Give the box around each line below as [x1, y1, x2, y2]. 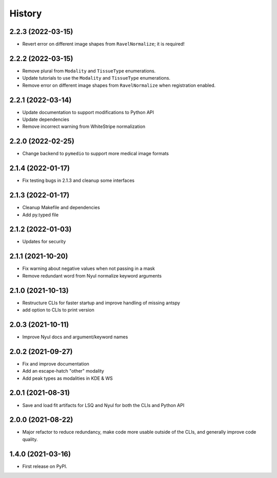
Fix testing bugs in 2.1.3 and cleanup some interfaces [22, 177, 135, 183]
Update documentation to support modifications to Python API [22, 109, 154, 115]
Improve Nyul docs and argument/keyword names [22, 334, 128, 340]
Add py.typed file [22, 211, 59, 218]
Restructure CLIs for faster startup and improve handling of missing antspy [22, 300, 181, 306]
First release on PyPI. [22, 463, 68, 469]
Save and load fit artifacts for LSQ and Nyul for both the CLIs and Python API [22, 402, 185, 408]
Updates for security [22, 238, 66, 245]
